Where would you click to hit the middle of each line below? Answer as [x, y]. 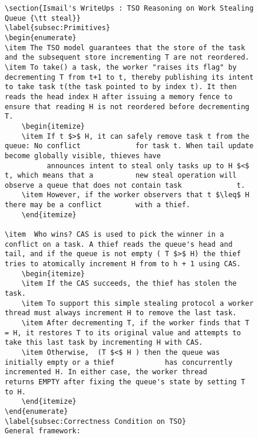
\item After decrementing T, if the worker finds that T [135, 323]
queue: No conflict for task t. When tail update [129, 146]
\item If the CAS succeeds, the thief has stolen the [129, 284]
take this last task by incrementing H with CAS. [104, 343]
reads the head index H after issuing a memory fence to [119, 97]
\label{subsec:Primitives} [57, 28]
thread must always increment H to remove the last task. [121, 313]
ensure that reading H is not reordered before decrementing [127, 107]
